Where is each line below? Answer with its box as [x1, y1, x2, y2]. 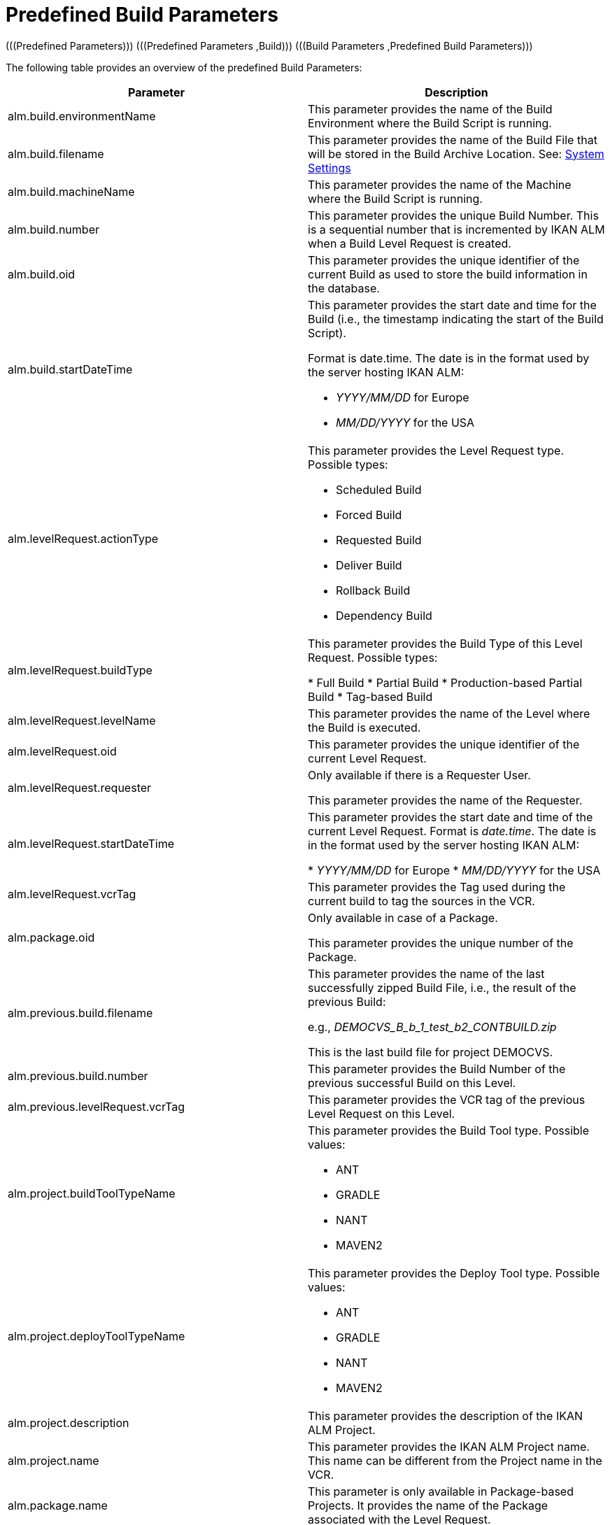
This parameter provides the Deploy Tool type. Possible [308, 1265, 600, 1280]
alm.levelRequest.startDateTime [8, 836, 175, 851]
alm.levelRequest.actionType [8, 531, 159, 546]
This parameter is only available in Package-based [308, 1484, 574, 1498]
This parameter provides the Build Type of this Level [308, 636, 583, 651]
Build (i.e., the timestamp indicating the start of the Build [308, 311, 604, 326]
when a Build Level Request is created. [308, 236, 511, 250]
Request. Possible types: [308, 650, 438, 665]
